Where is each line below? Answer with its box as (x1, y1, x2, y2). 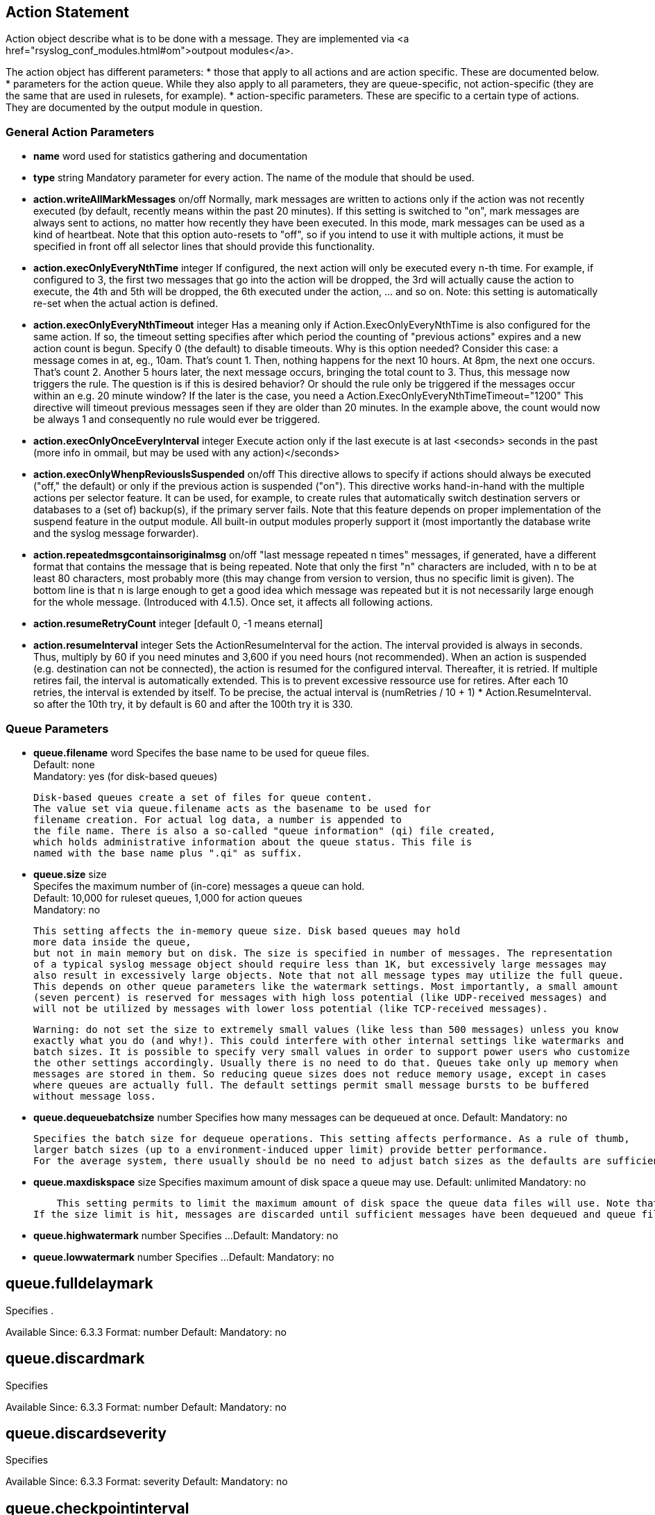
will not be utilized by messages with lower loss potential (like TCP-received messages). (33, 1002, 548, 1014)
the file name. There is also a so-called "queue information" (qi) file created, (33, 825, 495, 836)
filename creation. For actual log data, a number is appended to (33, 813, 402, 825)
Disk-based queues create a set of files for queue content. (33, 791, 373, 803)
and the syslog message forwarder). (33, 527, 199, 540)
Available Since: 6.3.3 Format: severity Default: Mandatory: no (6, 1475, 288, 1488)
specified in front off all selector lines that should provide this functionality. (33, 240, 375, 253)
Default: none (33, 758, 95, 770)
